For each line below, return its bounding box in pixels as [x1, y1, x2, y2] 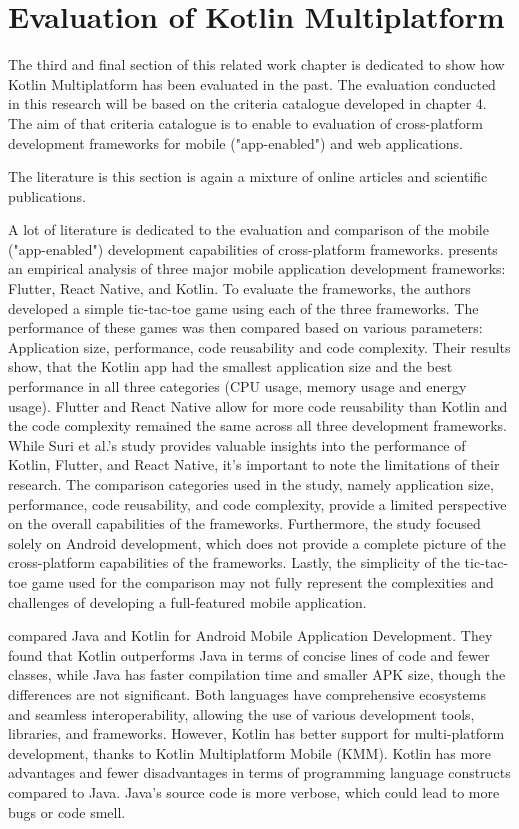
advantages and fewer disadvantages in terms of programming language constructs [8, 762, 511, 783]
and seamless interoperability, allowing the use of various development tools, [8, 703, 475, 724]
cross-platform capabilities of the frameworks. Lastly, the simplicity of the [8, 552, 460, 573]
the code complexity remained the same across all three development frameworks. [8, 415, 507, 436]
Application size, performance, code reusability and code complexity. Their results [8, 336, 511, 357]
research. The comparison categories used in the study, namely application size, [8, 474, 494, 494]
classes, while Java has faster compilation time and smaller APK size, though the [8, 664, 506, 685]
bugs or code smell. [8, 801, 126, 822]
